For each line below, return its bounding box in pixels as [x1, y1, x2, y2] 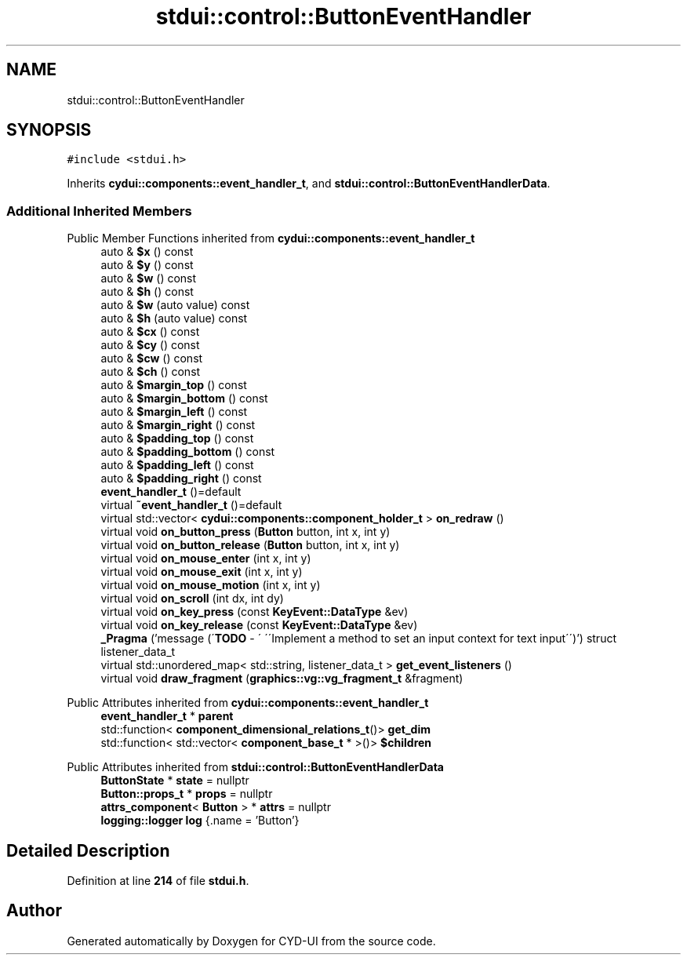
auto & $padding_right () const [100, 471, 262, 486]
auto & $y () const [100, 258, 194, 272]
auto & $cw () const [100, 351, 203, 366]
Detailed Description [6, 840, 170, 861]
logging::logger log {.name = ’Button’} [100, 814, 300, 828]
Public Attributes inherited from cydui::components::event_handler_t [67, 696, 429, 710]
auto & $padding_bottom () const [100, 445, 275, 459]
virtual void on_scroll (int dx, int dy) [100, 592, 284, 606]
